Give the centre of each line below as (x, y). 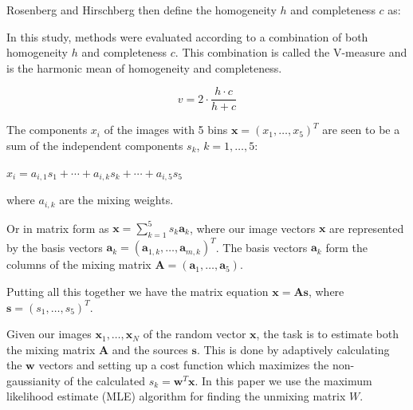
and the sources (150, 349)
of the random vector (195, 334)
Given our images (49, 334)
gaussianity (33, 380)
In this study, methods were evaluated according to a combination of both (187, 36)
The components (47, 130)
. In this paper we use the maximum (283, 380)
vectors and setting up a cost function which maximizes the (184, 365)
